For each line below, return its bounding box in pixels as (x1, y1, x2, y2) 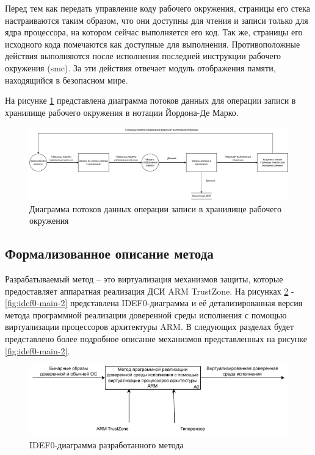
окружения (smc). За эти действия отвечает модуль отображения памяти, (5, 61, 276, 74)
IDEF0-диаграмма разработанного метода (29, 438, 184, 451)
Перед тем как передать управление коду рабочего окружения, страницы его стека (5, 2, 311, 14)
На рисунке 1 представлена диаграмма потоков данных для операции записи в (5, 94, 296, 107)
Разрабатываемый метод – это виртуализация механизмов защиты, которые (5, 272, 283, 285)
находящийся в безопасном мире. (5, 73, 128, 86)
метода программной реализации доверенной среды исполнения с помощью (5, 308, 287, 321)
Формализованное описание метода (5, 244, 214, 263)
